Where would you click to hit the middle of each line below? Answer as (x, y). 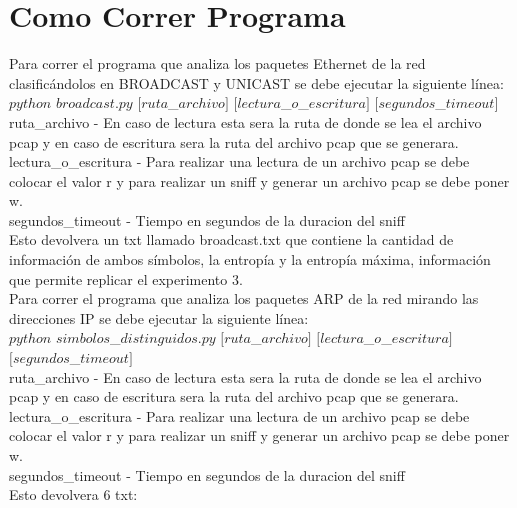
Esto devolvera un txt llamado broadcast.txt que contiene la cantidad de (231, 239)
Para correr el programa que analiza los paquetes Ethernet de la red (217, 63)
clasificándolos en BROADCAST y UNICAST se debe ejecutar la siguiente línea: (256, 82)
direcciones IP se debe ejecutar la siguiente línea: (159, 317)
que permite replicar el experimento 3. (126, 278)
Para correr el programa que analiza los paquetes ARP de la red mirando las (244, 298)
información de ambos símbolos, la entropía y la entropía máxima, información (250, 259)
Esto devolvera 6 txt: (73, 494)
